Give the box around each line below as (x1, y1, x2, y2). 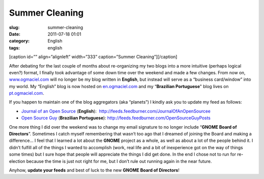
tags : (9, 45, 20, 51)
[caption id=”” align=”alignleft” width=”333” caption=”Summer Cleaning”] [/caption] (9, 54, 177, 60)
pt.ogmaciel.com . (9, 90, 44, 96)
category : (9, 38, 30, 44)
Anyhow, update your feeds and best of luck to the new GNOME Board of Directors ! (9, 167, 179, 173)
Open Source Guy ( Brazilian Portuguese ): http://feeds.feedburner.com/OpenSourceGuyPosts (21, 115, 211, 121)
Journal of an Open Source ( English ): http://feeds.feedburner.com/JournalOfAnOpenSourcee (21, 108, 211, 114)
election (9, 158, 25, 164)
